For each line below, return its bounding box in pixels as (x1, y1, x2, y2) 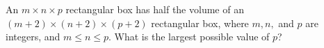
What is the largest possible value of (114, 29, 270, 44)
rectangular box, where (151, 15, 249, 30)
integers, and (6, 29, 60, 44)
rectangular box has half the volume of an (65, 2, 244, 16)
